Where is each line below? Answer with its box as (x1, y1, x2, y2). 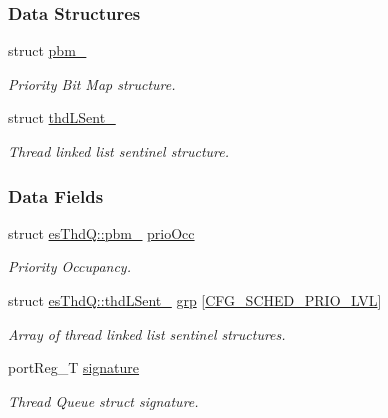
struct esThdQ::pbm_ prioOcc (8, 222, 195, 243)
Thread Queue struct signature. (8, 390, 199, 411)
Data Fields (8, 183, 104, 208)
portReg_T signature (8, 357, 140, 378)
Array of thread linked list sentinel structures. (8, 323, 286, 344)
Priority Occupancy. (8, 256, 131, 277)
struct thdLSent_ (8, 107, 116, 128)
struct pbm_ (8, 40, 87, 61)
